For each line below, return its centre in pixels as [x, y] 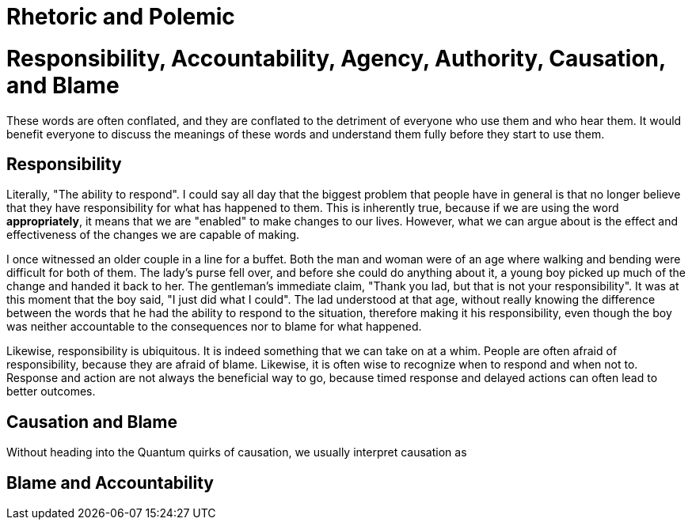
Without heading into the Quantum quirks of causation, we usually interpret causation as [237, 452]
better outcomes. [51, 392]
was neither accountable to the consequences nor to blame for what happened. [214, 327]
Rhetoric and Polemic [121, 17]
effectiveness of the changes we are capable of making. [153, 235]
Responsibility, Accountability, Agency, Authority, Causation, [336, 58]
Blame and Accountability [110, 482]
